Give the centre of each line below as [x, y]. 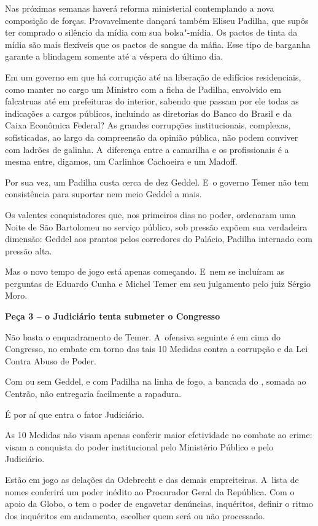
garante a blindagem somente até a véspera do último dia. [114, 56]
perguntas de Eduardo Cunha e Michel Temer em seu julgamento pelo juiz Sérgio [158, 283]
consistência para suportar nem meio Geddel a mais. [103, 194]
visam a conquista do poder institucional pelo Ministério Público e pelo [139, 446]
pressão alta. [29, 250]
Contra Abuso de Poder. [51, 360]
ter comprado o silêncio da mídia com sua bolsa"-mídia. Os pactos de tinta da [151, 32]
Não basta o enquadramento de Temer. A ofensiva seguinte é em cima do [143, 336]
